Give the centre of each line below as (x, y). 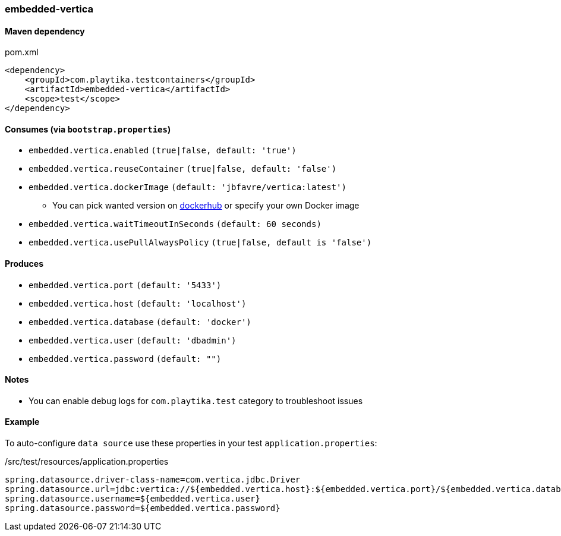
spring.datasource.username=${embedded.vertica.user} (133, 499)
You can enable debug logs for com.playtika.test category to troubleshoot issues (196, 401)
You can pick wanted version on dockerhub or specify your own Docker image (206, 206)
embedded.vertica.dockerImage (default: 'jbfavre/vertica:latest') (187, 187)
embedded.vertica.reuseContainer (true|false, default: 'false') (183, 169)
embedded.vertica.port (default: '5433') (125, 285)
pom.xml (22, 52)
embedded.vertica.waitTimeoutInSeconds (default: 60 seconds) (175, 224)
